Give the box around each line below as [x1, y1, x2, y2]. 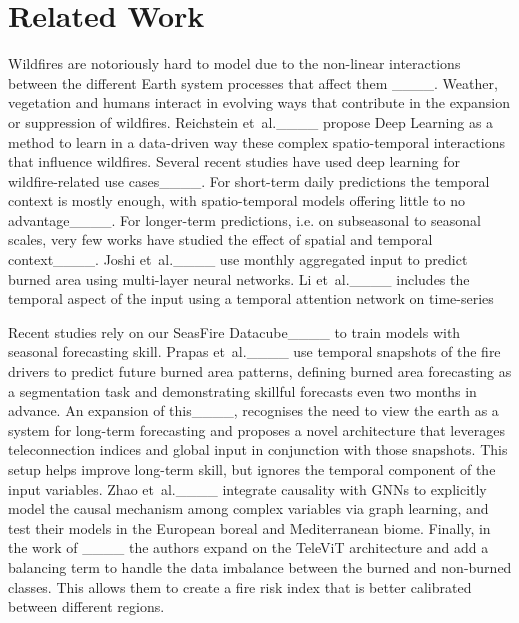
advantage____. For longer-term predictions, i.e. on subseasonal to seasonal [8, 209, 481, 230]
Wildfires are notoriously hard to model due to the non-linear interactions [8, 53, 461, 74]
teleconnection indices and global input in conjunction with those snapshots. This [8, 439, 508, 460]
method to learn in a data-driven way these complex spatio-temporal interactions [8, 131, 505, 152]
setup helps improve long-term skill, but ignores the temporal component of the [8, 459, 496, 479]
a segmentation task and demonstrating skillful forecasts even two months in [8, 380, 477, 401]
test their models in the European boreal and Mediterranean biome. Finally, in [8, 517, 491, 538]
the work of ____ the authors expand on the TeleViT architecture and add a [8, 537, 489, 558]
